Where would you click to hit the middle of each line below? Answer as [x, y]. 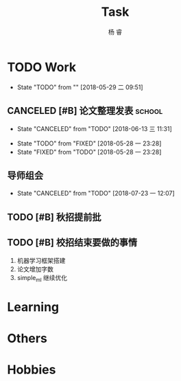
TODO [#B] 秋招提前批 [54, 217]
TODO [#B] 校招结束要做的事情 [72, 243]
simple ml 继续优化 [42, 278]
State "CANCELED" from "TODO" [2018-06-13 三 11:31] [95, 128]
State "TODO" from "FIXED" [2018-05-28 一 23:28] [89, 143]
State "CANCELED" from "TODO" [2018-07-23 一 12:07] [96, 194]
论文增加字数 [35, 269]
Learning [33, 307]
